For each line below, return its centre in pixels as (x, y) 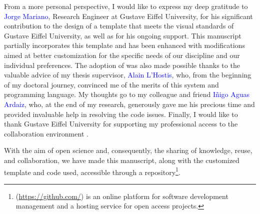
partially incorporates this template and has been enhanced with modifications (124, 45)
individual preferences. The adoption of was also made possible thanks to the (122, 65)
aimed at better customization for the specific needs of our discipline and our (122, 55)
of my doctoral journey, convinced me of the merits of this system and (111, 84)
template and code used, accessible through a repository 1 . (92, 171)
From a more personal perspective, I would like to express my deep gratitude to (126, 6)
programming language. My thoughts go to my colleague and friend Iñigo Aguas (127, 94)
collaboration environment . (46, 133)
